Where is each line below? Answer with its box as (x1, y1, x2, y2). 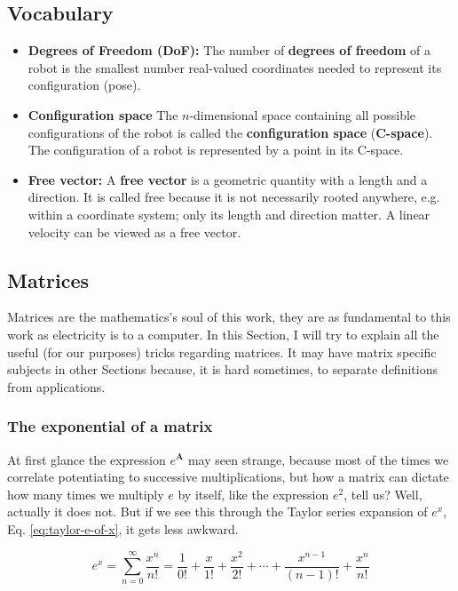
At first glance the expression (7, 450, 166, 468)
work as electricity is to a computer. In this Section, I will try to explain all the (7, 324, 439, 343)
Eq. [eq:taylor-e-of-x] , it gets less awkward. (7, 519, 239, 538)
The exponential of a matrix (7, 415, 213, 437)
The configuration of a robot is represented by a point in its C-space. (28, 140, 404, 159)
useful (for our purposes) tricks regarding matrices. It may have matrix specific (7, 342, 437, 361)
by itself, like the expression (178, 484, 329, 503)
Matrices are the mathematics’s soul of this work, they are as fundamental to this (7, 307, 451, 326)
